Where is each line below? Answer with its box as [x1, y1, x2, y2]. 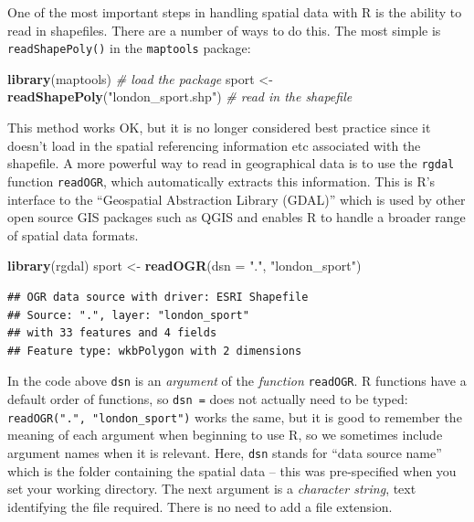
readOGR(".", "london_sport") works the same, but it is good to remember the [7, 407, 462, 426]
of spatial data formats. [7, 225, 139, 244]
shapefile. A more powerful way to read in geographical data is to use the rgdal [7, 154, 455, 173]
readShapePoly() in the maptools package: [7, 38, 251, 58]
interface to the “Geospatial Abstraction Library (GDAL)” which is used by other [7, 189, 466, 208]
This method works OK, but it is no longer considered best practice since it [7, 118, 431, 137]
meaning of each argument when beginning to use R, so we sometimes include [7, 425, 443, 444]
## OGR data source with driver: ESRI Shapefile [7, 290, 309, 304]
